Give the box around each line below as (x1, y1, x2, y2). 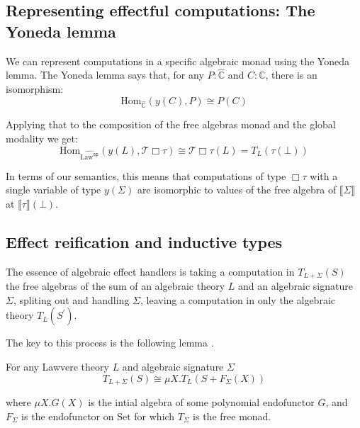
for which (134, 408, 175, 423)
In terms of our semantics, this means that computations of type (6, 168, 286, 183)
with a (310, 168, 338, 183)
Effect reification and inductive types (6, 231, 283, 253)
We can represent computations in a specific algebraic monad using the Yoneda (6, 53, 349, 68)
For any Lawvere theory (6, 359, 109, 374)
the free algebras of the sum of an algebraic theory (6, 278, 225, 293)
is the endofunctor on (21, 408, 114, 423)
